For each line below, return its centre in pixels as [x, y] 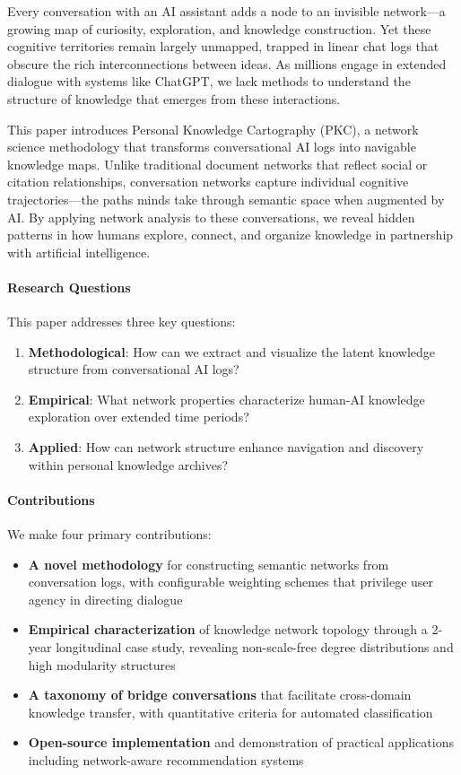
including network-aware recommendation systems [166, 760]
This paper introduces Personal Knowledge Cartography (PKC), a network [213, 129]
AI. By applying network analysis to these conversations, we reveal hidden [211, 217]
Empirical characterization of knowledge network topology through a [228, 629]
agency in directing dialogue [105, 599]
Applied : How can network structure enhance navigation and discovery [226, 447]
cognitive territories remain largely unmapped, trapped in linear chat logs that [223, 46]
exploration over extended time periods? [139, 417]
